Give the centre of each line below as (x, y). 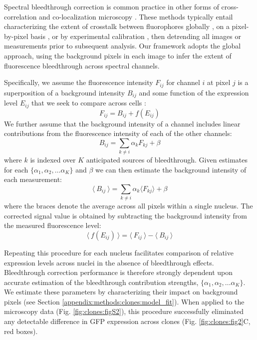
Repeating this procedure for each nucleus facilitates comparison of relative (119, 252)
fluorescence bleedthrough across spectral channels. (82, 65)
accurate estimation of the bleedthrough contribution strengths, (101, 282)
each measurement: (33, 179)
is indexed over (53, 160)
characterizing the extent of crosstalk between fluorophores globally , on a (117, 26)
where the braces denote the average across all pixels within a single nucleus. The (128, 206)
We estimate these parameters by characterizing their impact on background (121, 292)
